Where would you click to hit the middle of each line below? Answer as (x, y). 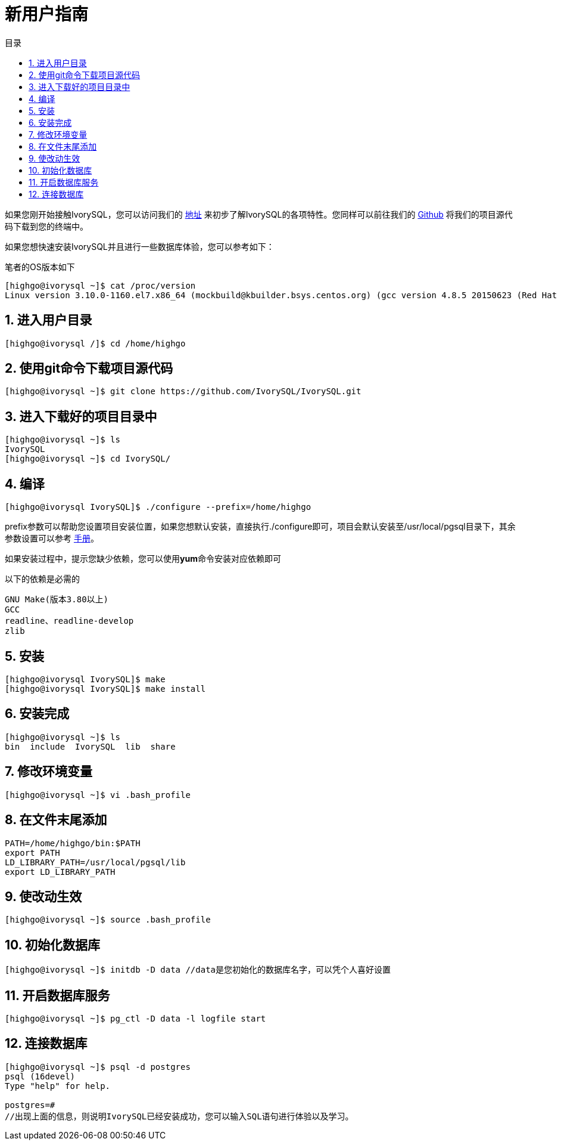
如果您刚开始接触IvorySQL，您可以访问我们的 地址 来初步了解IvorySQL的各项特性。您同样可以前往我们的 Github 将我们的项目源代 (259, 214)
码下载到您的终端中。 (46, 226)
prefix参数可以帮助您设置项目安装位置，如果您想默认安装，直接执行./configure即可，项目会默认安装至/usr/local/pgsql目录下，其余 (260, 527)
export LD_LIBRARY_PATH (60, 872)
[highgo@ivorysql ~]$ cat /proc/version (100, 285)
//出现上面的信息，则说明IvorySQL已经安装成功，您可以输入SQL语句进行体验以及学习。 (179, 1116)
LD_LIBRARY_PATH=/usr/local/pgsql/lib (95, 862)
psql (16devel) (40, 1076)
